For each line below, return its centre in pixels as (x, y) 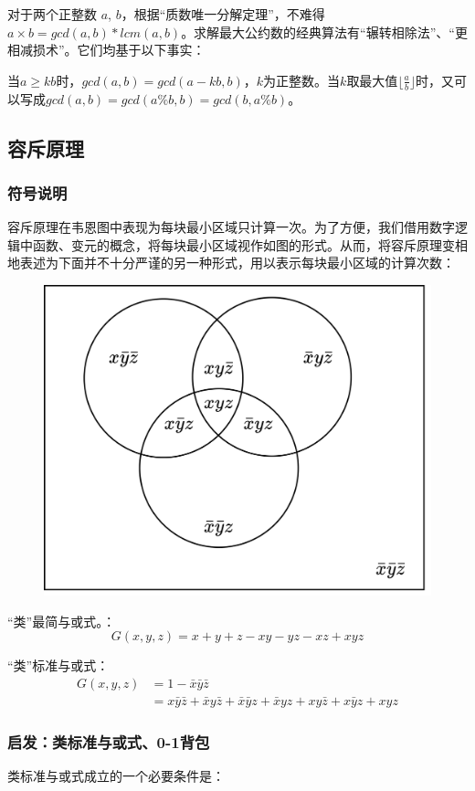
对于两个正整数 (52, 14)
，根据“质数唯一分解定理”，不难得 (223, 14)
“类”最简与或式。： (62, 621)
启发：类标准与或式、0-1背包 (109, 741)
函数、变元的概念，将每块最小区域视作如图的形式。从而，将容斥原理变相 (250, 244)
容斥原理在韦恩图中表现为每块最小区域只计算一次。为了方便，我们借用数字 (231, 227)
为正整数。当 (302, 80)
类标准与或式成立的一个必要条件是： (116, 776)
